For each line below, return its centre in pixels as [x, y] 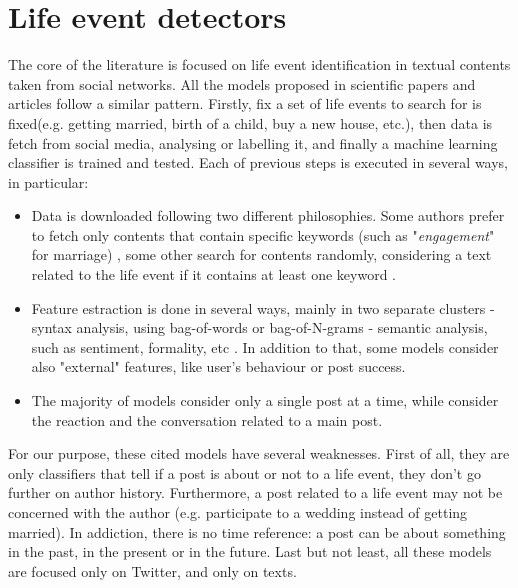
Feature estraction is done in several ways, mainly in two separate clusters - [263, 307]
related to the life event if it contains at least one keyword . [214, 274]
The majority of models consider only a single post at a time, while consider [265, 400]
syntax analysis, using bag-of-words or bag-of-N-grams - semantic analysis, [259, 327]
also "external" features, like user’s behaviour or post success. [218, 366]
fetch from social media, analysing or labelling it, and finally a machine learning [253, 142]
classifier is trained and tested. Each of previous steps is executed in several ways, [258, 162]
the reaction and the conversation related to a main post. [207, 419]
